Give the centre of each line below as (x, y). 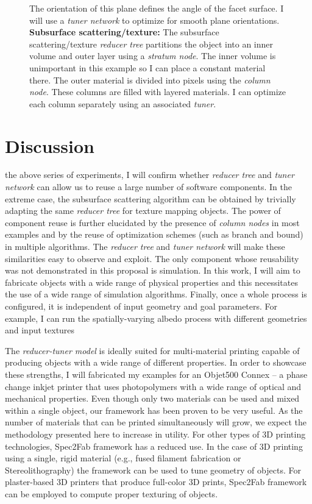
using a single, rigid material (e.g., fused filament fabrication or (123, 458)
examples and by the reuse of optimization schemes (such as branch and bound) (154, 234)
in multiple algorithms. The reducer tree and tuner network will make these (145, 247)
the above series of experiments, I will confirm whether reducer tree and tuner (150, 175)
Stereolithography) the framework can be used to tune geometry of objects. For (153, 470)
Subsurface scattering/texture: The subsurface (124, 32)
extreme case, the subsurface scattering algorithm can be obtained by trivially (151, 198)
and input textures (40, 330)
